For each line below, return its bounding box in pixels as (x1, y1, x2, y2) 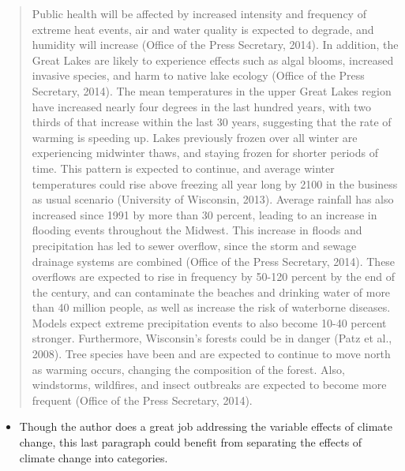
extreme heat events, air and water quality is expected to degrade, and (32, 21, 374, 37)
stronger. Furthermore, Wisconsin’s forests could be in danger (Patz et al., (32, 330, 392, 346)
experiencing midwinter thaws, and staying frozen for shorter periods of (32, 144, 378, 161)
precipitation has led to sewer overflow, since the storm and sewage (32, 237, 357, 253)
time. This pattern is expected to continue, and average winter (32, 159, 335, 176)
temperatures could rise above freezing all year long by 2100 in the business (32, 175, 398, 192)
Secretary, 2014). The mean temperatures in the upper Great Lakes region (32, 82, 392, 99)
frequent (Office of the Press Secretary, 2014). (32, 391, 253, 408)
